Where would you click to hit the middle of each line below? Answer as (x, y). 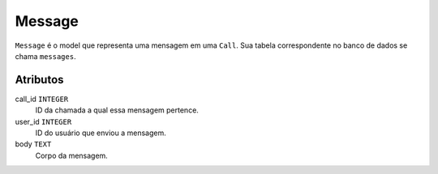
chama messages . (45, 56)
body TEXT (33, 144)
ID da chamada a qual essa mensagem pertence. (117, 110)
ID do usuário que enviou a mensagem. (101, 133)
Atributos (39, 80)
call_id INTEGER (42, 99)
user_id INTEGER (43, 121)
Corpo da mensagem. (72, 155)
